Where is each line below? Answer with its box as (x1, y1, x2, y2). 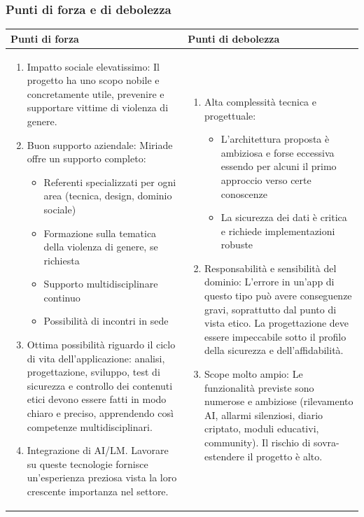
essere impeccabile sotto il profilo (204, 329, 346, 344)
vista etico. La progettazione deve (204, 316, 349, 330)
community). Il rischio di (204, 435, 311, 450)
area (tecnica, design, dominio (43, 188, 172, 203)
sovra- (314, 435, 339, 450)
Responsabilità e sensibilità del (204, 260, 337, 275)
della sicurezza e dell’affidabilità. (204, 343, 344, 357)
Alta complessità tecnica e (204, 94, 316, 108)
